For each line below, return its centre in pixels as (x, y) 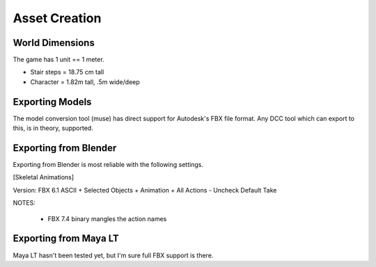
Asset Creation (57, 18)
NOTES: (24, 203)
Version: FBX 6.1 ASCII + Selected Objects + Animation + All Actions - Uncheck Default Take (145, 190)
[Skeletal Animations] (44, 177)
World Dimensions (54, 43)
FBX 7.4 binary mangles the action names (107, 218)
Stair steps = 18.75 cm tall (67, 72)
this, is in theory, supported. (53, 128)
